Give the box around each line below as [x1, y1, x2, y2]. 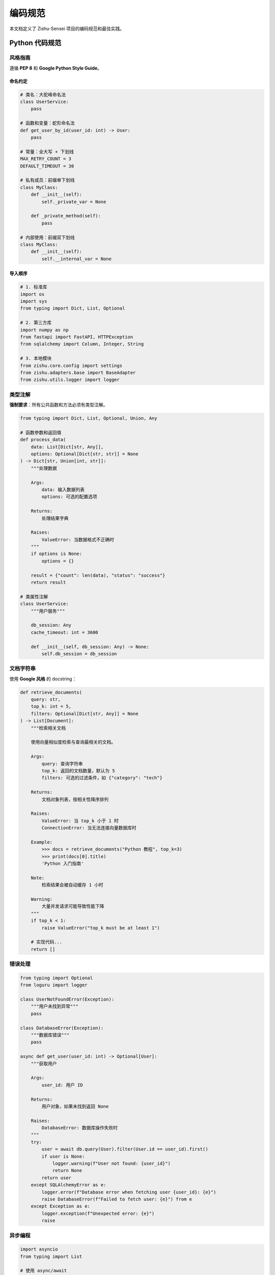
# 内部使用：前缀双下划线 [20, 235, 75, 240]
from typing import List [20, 1254, 82, 1259]
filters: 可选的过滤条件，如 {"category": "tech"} [41, 775, 162, 781]
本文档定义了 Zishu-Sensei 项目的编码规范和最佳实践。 [9, 25, 125, 32]
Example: [31, 839, 53, 845]
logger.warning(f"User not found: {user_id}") [52, 1161, 171, 1166]
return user [41, 1175, 71, 1181]
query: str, [31, 697, 61, 702]
